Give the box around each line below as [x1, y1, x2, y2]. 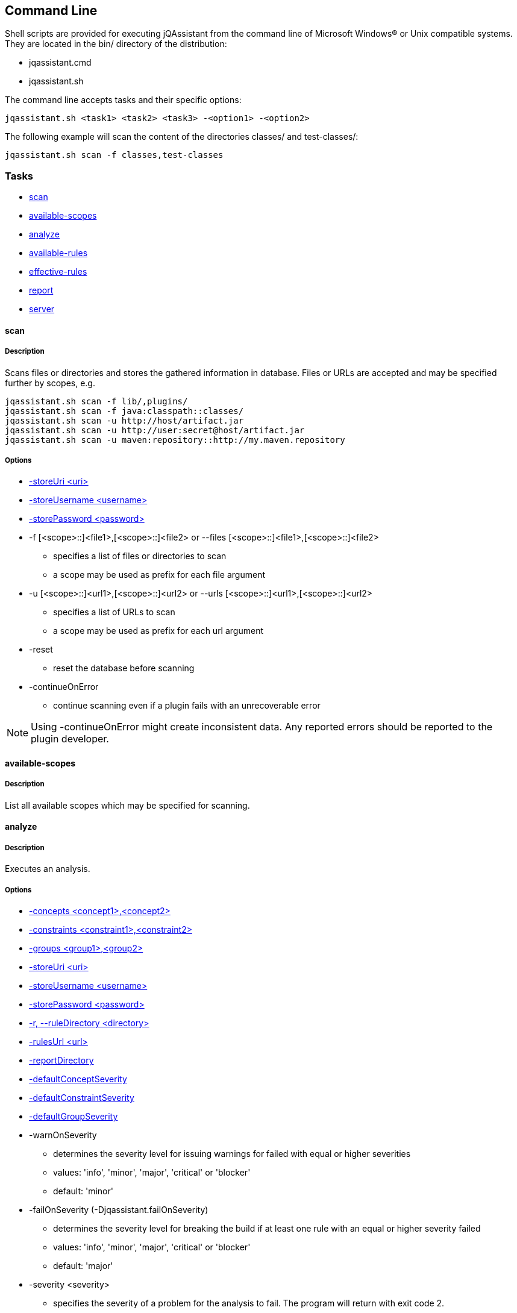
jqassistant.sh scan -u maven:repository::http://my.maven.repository [5, 434, 345, 445]
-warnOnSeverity [29, 1129, 97, 1140]
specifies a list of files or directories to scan [53, 551, 227, 562]
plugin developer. [31, 733, 109, 745]
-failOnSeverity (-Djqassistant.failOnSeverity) [29, 1204, 208, 1215]
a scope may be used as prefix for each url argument [53, 625, 263, 636]
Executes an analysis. [5, 863, 90, 874]
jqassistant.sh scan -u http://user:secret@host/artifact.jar [5, 425, 305, 435]
